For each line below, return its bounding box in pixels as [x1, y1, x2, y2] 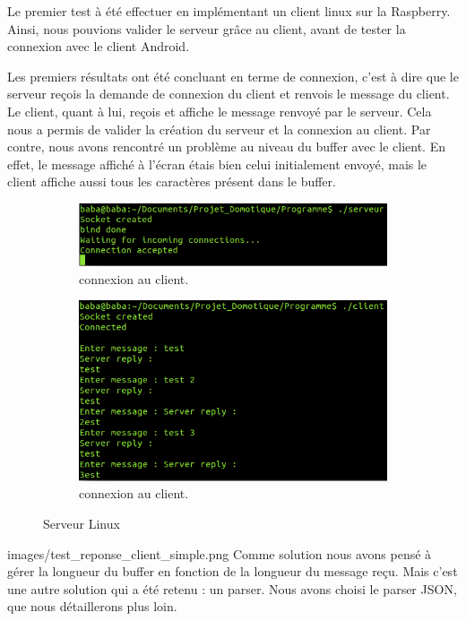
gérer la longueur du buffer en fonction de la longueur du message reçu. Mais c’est [7, 562, 458, 581]
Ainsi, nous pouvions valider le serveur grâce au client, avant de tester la [7, 19, 406, 38]
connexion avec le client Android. [7, 37, 190, 56]
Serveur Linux [43, 513, 120, 532]
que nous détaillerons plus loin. [7, 597, 177, 616]
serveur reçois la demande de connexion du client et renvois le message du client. [7, 84, 450, 103]
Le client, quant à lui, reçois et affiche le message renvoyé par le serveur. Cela [7, 101, 432, 120]
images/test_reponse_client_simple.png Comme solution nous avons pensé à [7, 544, 432, 563]
